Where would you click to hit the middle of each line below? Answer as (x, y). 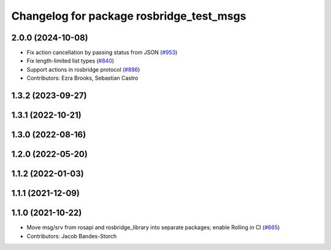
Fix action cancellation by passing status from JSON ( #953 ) (102, 53)
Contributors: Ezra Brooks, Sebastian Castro (82, 78)
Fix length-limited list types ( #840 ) (70, 61)
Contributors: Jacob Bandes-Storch (72, 236)
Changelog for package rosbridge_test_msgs (129, 16)
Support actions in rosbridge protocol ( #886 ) (83, 69)
